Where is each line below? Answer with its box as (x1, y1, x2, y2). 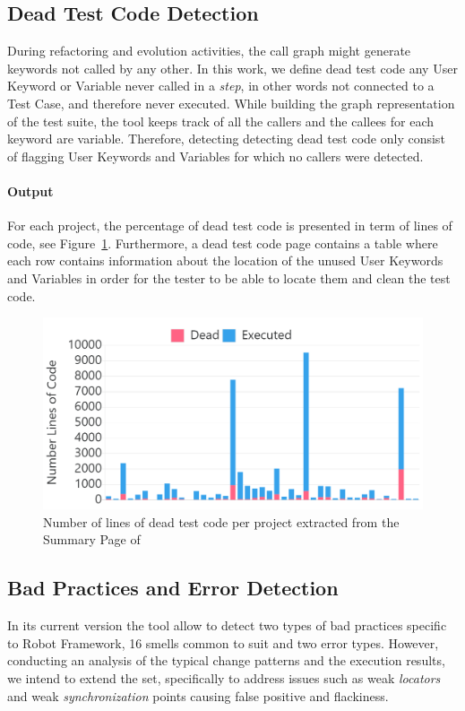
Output (7, 181, 54, 200)
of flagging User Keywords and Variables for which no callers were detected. (7, 146, 424, 165)
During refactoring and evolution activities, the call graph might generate (7, 41, 411, 60)
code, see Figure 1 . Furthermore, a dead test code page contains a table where (7, 233, 438, 252)
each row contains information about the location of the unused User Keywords (7, 251, 443, 270)
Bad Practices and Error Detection (7, 574, 339, 602)
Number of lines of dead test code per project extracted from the (43, 512, 400, 531)
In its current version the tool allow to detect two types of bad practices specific (7, 616, 447, 635)
